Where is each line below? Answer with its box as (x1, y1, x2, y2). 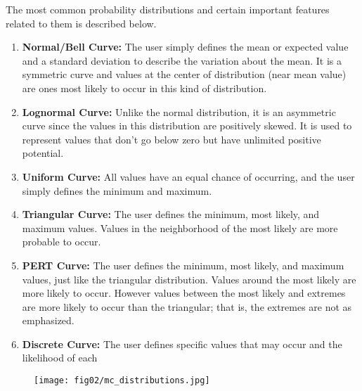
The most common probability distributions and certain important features (6, 2, 330, 16)
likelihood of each (22, 350, 98, 365)
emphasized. (22, 313, 75, 328)
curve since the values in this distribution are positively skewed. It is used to (22, 118, 352, 133)
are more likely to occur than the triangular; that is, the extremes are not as (22, 299, 352, 314)
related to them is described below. (6, 15, 157, 30)
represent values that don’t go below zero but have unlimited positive (22, 132, 321, 146)
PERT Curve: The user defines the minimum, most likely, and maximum (22, 257, 344, 272)
